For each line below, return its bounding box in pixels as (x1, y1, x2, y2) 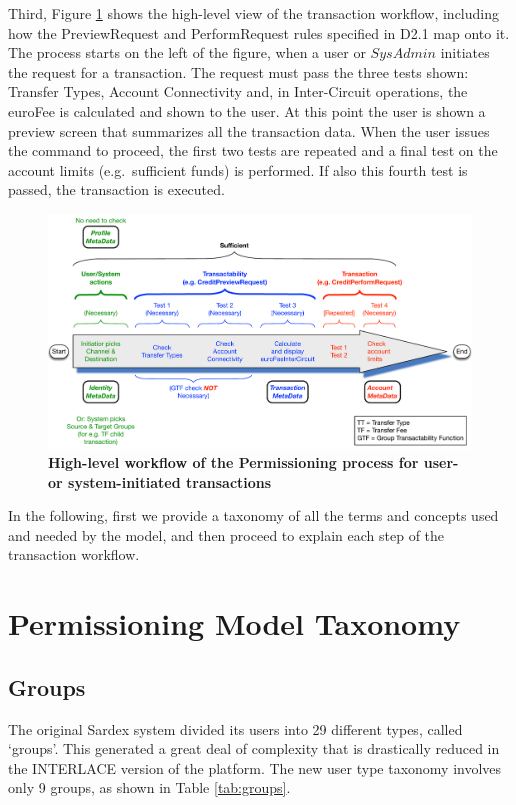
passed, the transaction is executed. (8, 179, 225, 200)
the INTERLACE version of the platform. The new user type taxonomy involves (8, 757, 502, 778)
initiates (440, 42, 490, 63)
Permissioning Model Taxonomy (8, 603, 461, 644)
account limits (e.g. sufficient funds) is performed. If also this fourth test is (8, 159, 468, 180)
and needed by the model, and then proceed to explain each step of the (8, 524, 445, 545)
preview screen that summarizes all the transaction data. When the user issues (8, 120, 490, 141)
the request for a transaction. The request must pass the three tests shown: (8, 61, 469, 82)
